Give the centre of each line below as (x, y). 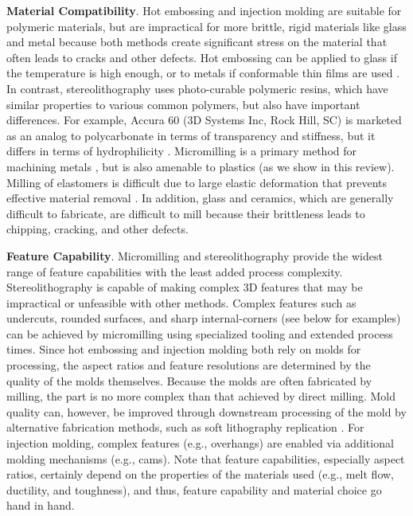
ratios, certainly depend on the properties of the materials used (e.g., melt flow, (201, 474)
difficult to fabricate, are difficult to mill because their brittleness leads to (186, 213)
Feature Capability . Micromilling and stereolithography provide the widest (195, 255)
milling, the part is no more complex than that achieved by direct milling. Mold (201, 396)
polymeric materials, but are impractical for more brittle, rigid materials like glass (206, 26)
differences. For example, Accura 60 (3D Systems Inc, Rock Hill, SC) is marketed (204, 120)
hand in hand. (41, 505)
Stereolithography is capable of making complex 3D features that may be (185, 287)
